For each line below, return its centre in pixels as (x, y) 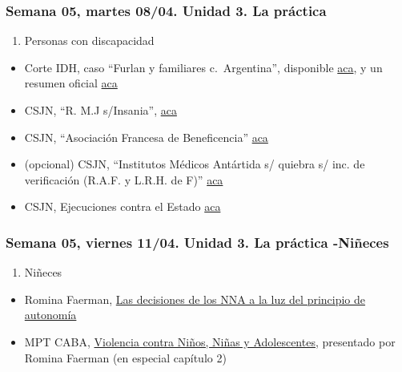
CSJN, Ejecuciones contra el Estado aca (123, 206)
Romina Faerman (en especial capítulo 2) (125, 357)
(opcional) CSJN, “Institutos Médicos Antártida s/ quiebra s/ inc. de (195, 164)
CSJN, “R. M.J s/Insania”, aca (100, 110)
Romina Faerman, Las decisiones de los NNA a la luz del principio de (195, 299)
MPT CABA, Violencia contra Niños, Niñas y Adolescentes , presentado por (210, 341)
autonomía (50, 315)
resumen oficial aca (71, 83)
